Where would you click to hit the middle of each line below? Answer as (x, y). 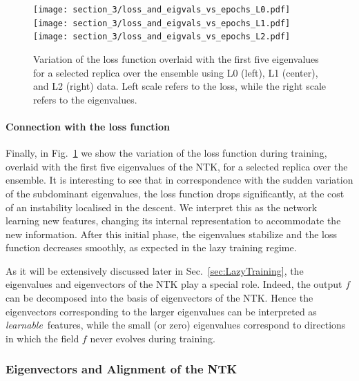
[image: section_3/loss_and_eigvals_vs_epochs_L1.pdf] (162, 23)
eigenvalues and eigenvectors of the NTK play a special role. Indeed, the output (174, 284)
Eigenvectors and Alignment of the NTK (122, 369)
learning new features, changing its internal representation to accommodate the (173, 221)
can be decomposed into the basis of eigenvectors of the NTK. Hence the (159, 298)
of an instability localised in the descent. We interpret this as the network (162, 207)
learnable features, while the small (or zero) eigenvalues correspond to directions (176, 325)
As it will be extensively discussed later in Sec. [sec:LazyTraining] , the (155, 270)
